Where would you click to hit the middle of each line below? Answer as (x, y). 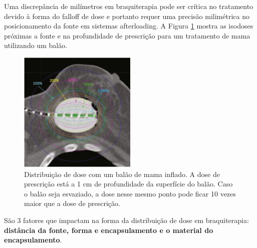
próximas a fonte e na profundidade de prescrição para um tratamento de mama (127, 35)
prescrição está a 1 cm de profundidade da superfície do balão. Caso (128, 184)
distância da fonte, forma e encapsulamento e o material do (109, 230)
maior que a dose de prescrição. (72, 203)
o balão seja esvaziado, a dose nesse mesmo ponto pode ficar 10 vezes (130, 193)
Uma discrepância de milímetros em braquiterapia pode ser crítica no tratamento (129, 6)
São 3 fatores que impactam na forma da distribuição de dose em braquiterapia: (126, 220)
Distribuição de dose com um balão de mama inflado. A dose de (122, 174)
